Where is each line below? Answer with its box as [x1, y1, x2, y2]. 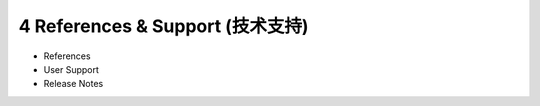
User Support [43, 63, 100, 75]
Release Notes [43, 78, 104, 90]
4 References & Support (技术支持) [18, 15, 309, 37]
